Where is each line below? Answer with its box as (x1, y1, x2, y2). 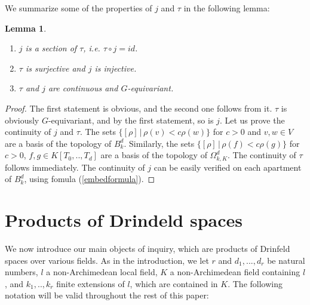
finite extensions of (56, 277, 125, 289)
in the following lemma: (183, 2, 270, 14)
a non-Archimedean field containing (170, 266, 300, 278)
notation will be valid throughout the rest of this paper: (5, 289, 209, 301)
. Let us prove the (219, 113, 285, 126)
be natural (267, 254, 305, 266)
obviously (5, 113, 39, 126)
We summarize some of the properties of (5, 2, 152, 14)
